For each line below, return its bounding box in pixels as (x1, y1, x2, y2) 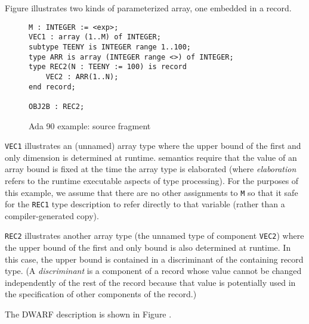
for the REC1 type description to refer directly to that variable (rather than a (5, 198, 285, 210)
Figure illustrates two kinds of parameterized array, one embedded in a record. (5, 2, 292, 14)
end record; (29, 82, 76, 91)
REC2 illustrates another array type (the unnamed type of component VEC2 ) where (5, 229, 304, 242)
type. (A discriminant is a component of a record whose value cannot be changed (5, 264, 302, 277)
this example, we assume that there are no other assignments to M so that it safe (5, 186, 298, 198)
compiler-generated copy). (5, 209, 99, 222)
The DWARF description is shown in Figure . (5, 308, 172, 320)
